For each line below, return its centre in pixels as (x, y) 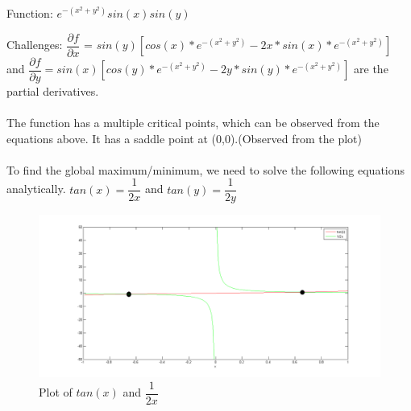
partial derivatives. (53, 90)
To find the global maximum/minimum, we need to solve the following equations (206, 169)
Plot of (56, 392)
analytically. (36, 189)
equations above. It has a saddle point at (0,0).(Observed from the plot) (185, 138)
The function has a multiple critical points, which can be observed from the (193, 122)
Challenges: (35, 45)
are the (371, 69)
